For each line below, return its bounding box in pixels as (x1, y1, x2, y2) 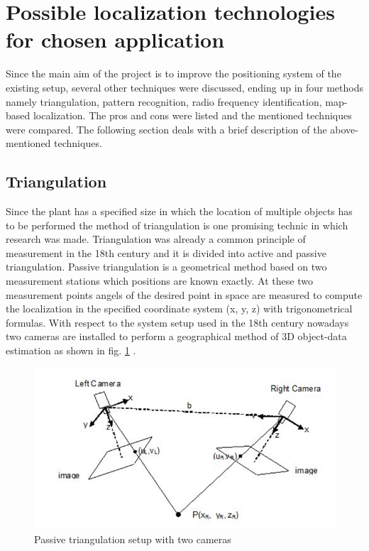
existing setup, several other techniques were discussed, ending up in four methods (6, 80, 363, 94)
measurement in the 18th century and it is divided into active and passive (6, 245, 326, 260)
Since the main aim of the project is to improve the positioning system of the (6, 66, 341, 81)
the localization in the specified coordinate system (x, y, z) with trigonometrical (6, 301, 353, 316)
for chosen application (6, 25, 225, 54)
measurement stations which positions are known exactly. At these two (6, 273, 313, 288)
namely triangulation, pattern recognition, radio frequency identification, (6, 94, 322, 109)
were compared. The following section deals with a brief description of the (6, 121, 327, 136)
